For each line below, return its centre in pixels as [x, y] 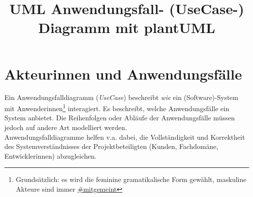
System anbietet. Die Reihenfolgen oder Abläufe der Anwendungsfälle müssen [120, 118]
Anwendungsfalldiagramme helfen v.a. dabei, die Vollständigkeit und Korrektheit [125, 137]
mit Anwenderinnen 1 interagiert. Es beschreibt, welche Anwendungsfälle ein [117, 107]
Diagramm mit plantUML [127, 27]
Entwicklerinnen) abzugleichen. [51, 156]
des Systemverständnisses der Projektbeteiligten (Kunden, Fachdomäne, [111, 146]
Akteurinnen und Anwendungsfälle [123, 74]
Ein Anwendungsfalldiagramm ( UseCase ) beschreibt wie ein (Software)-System [121, 97]
